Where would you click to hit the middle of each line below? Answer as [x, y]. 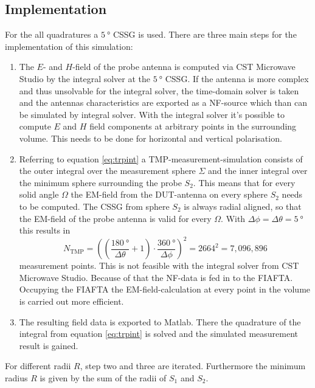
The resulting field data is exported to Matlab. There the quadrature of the [160, 321]
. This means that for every [244, 182]
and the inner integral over [258, 171]
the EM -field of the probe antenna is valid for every [115, 218]
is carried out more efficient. [71, 301]
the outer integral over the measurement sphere [107, 171]
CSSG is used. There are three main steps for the [205, 34]
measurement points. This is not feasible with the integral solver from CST [159, 265]
